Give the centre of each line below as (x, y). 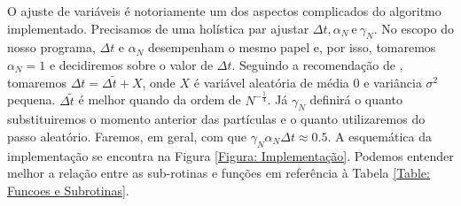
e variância (393, 82)
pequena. (31, 99)
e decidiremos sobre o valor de (131, 64)
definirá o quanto (356, 99)
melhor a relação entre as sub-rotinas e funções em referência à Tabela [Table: (219, 173)
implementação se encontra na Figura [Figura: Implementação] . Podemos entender (230, 155)
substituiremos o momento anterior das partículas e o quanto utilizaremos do (216, 119)
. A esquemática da (379, 136)
